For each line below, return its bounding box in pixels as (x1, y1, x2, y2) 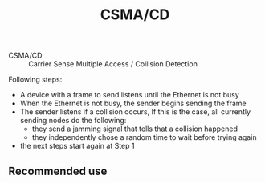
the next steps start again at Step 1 (19, 141, 135, 151)
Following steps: (8, 74, 63, 85)
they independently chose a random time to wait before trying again (31, 133, 257, 142)
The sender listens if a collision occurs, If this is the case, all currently (19, 107, 251, 117)
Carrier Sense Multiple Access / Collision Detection (28, 59, 198, 69)
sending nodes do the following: (19, 116, 127, 125)
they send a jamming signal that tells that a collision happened (31, 124, 238, 133)
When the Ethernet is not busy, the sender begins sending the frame (19, 98, 247, 109)
